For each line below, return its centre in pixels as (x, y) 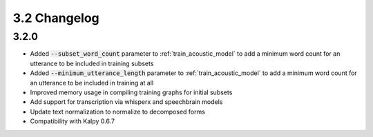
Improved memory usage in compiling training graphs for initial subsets (131, 92)
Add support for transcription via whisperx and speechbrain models (126, 102)
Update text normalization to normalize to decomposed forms (117, 112)
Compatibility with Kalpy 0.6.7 (73, 121)
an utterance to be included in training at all (92, 83)
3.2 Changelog (56, 18)
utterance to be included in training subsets (92, 63)
